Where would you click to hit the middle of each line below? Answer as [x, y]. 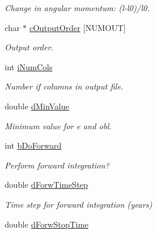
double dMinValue [37, 106]
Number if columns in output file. [64, 86]
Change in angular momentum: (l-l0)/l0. [77, 8]
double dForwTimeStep [46, 185]
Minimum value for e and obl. [58, 125]
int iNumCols [29, 66]
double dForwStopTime [47, 224]
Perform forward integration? [57, 165]
